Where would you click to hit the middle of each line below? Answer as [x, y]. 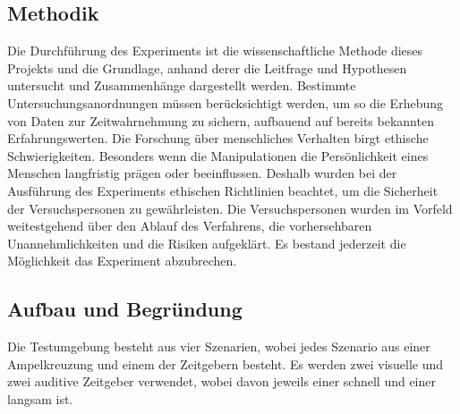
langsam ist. [40, 398]
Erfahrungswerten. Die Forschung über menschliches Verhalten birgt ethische [218, 138]
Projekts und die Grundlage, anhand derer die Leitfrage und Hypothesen [207, 68]
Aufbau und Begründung [125, 309]
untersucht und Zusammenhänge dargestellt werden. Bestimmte [182, 85]
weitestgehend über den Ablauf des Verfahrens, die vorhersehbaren [190, 226]
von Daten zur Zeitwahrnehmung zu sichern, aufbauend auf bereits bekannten [221, 120]
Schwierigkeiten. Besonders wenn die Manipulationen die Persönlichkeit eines [218, 155]
